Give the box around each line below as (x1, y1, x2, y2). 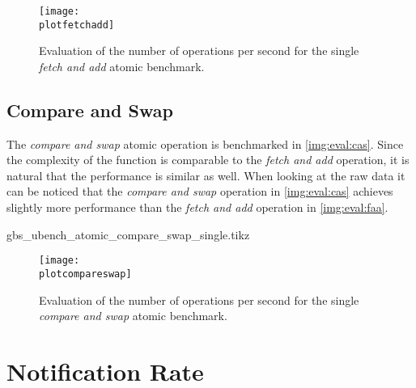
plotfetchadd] (39, 19, 115, 31)
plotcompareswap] (39, 268, 132, 280)
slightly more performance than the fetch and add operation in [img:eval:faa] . (6, 199, 388, 216)
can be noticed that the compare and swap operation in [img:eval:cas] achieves (6, 183, 393, 200)
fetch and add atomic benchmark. (39, 57, 205, 74)
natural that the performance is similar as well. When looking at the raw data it (6, 167, 405, 183)
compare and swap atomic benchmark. (39, 307, 227, 324)
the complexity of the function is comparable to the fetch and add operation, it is (6, 151, 410, 168)
